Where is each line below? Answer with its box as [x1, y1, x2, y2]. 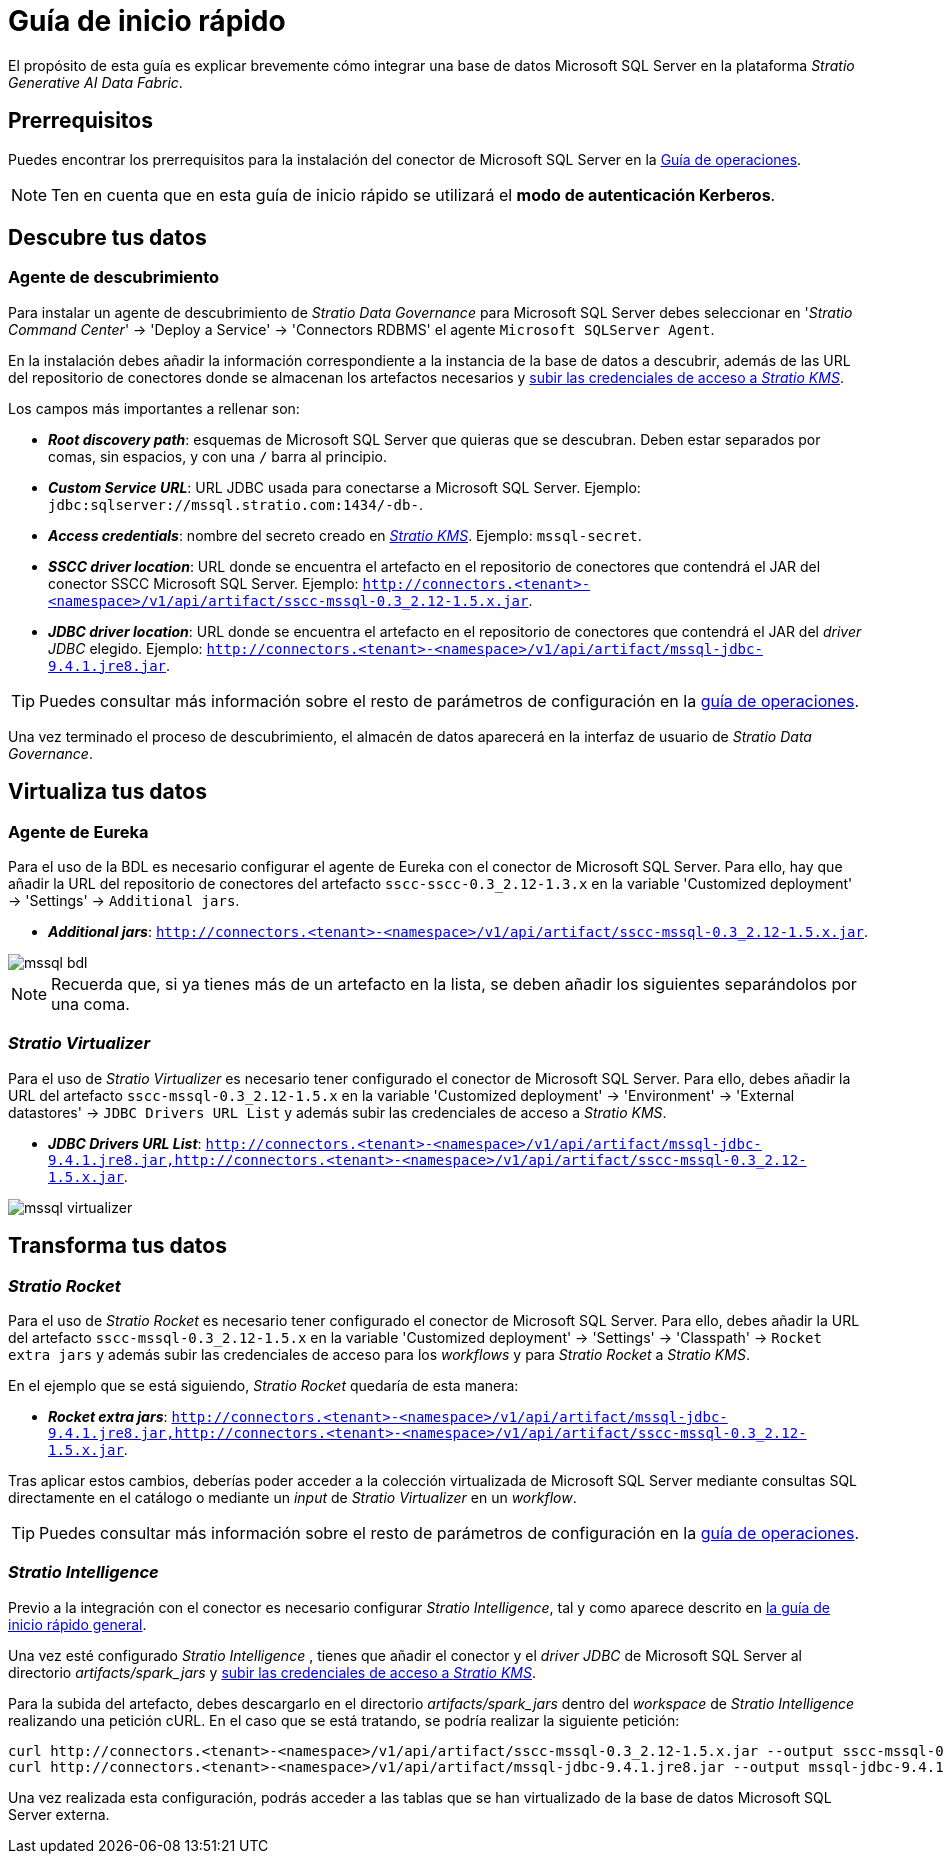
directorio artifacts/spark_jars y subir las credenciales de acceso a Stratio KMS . [8, 1663, 536, 1681]
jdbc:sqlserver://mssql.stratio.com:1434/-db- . [48, 495, 423, 513]
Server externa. [8, 1805, 110, 1823]
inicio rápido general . [8, 1615, 147, 1633]
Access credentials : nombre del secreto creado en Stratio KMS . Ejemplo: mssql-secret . [48, 526, 642, 544]
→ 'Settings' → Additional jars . [8, 892, 240, 910]
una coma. [51, 994, 130, 1015]
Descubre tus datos [8, 225, 207, 251]
